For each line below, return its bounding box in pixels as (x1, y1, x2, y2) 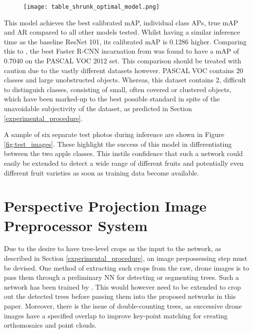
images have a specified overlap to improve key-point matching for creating (4, 310, 228, 320)
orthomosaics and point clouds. (4, 320, 97, 330)
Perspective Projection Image (4, 196, 207, 216)
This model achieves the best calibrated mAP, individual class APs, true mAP (4, 17, 238, 27)
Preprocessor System (4, 215, 148, 235)
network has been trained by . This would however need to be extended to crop (4, 281, 241, 292)
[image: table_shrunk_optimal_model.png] (23, 3, 160, 10)
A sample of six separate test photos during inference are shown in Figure (4, 129, 224, 139)
